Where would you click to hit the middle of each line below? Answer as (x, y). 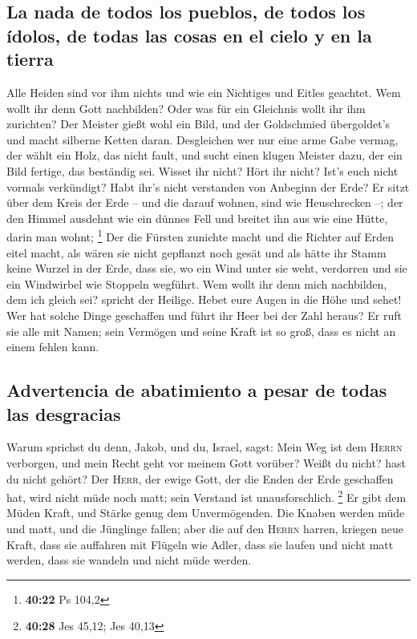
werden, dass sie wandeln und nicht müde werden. (129, 560)
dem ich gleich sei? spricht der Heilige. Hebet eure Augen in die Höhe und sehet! (204, 299)
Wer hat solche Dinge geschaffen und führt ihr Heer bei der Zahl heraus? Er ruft (204, 315)
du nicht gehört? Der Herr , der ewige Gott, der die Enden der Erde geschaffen (200, 478)
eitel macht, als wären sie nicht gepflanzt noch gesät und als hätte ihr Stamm (196, 252)
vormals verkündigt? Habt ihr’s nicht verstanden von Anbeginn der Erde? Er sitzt (208, 186)
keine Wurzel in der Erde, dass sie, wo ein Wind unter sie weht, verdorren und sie (207, 268)
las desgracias (64, 413)
